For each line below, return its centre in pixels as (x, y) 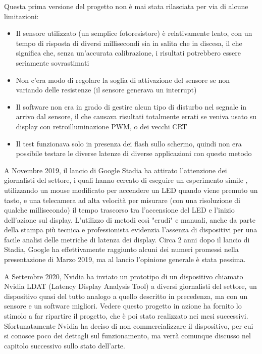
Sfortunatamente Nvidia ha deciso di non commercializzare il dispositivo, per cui (129, 325)
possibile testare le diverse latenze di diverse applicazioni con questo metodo (134, 153)
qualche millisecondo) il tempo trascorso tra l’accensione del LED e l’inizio (119, 210)
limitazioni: (21, 16)
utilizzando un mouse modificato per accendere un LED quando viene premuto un (131, 190)
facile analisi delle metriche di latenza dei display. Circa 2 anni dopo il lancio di (127, 239)
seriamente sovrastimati (53, 62)
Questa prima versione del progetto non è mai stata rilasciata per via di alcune (126, 6)
